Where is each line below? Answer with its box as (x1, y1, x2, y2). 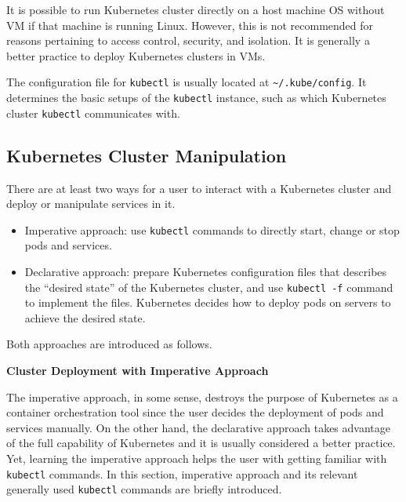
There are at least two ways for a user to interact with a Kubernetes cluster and (6, 180, 392, 196)
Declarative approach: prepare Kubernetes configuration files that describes (24, 263, 387, 279)
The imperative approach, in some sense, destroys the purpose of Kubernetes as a (6, 388, 398, 405)
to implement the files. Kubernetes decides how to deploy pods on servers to (24, 294, 391, 311)
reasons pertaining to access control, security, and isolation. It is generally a (6, 32, 370, 49)
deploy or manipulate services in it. (6, 195, 176, 212)
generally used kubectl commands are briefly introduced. (6, 481, 282, 497)
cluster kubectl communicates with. (6, 104, 180, 121)
